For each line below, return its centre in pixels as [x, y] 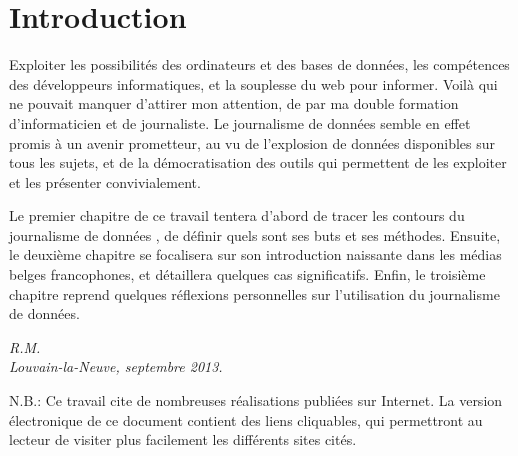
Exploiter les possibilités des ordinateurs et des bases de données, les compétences [259, 64]
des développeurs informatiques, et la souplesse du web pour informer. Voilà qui [253, 83]
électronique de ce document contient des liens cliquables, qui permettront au [246, 419]
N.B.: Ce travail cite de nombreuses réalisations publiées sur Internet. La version [256, 400]
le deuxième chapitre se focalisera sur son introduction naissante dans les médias [255, 254]
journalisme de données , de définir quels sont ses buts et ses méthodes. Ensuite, [255, 234]
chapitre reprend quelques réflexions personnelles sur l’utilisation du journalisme [254, 293]
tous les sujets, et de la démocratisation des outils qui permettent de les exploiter [258, 162]
